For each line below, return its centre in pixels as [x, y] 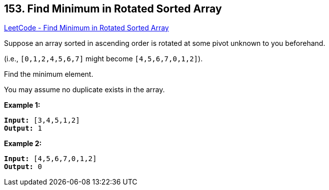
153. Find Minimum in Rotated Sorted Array [113, 9]
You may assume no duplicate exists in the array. [84, 90]
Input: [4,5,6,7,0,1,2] [50, 159]
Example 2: [23, 144]
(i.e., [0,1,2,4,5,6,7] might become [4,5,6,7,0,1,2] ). [103, 59]
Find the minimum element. [49, 74]
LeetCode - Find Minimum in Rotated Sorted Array [86, 28]
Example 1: [22, 105]
